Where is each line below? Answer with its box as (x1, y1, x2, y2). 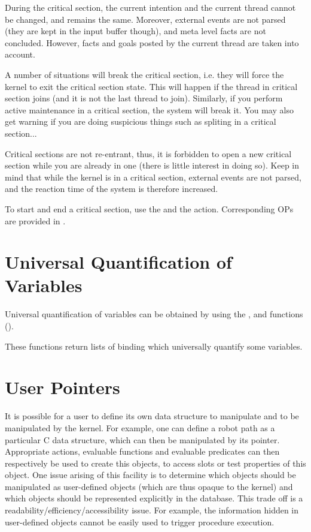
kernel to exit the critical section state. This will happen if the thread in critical (5, 80, 298, 92)
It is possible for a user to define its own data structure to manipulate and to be (5, 410, 299, 422)
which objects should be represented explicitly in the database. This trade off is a (5, 492, 303, 504)
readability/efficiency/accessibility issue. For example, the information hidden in (5, 504, 299, 516)
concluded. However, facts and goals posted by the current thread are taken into (5, 36, 299, 49)
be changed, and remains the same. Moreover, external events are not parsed (5, 13, 286, 25)
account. (5, 48, 35, 61)
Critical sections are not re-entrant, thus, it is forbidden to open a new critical (5, 147, 292, 160)
